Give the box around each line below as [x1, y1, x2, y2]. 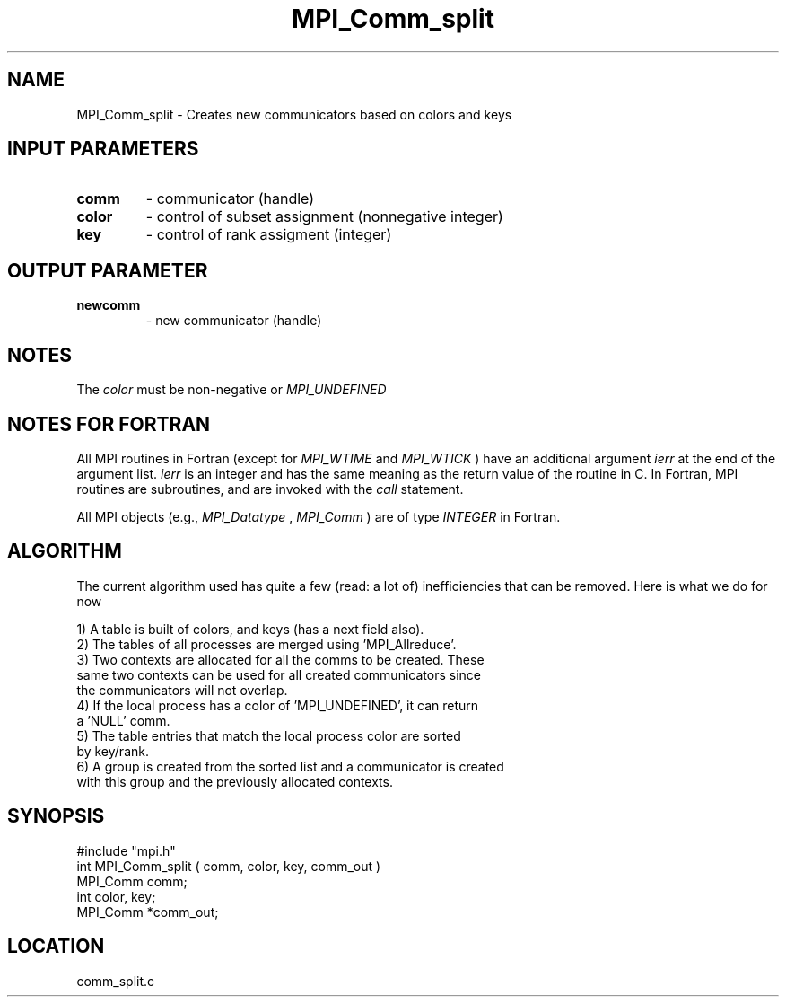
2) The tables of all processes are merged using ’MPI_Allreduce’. [76, 636, 457, 652]
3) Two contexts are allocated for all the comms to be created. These [76, 651, 485, 667]
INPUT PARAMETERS [7, 137, 199, 161]
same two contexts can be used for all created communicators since [76, 666, 481, 683]
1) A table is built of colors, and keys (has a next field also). [76, 621, 424, 637]
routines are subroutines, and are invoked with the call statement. [76, 480, 464, 497]
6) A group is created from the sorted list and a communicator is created [76, 758, 504, 774]
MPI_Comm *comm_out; [76, 903, 219, 920]
